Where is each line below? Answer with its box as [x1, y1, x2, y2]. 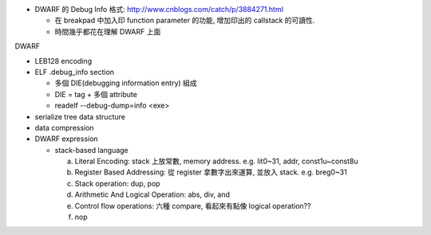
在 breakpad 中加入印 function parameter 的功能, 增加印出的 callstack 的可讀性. [54, 16, 315, 25]
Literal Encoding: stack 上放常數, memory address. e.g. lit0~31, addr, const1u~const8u [74, 156, 358, 166]
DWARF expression [34, 134, 99, 143]
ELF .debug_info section [34, 67, 115, 76]
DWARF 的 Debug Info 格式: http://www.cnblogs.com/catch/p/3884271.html [34, 5, 283, 14]
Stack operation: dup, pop [74, 178, 160, 188]
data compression [34, 123, 95, 132]
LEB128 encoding [34, 56, 92, 65]
